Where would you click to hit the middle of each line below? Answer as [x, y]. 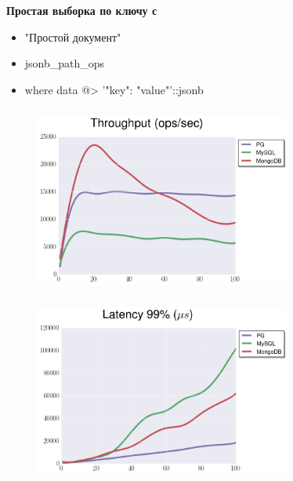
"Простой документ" [73, 36]
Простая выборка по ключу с [82, 10]
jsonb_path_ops [65, 63]
